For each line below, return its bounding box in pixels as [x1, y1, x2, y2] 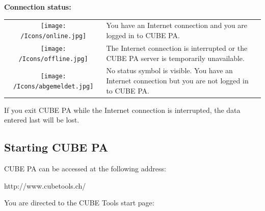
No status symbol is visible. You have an [106, 65, 233, 76]
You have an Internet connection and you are [106, 20, 247, 31]
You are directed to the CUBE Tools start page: [4, 197, 154, 208]
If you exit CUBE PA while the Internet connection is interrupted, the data [4, 104, 241, 115]
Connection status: [4, 2, 71, 12]
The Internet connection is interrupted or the [106, 42, 248, 53]
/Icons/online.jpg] [20, 33, 87, 40]
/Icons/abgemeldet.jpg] [13, 82, 94, 90]
